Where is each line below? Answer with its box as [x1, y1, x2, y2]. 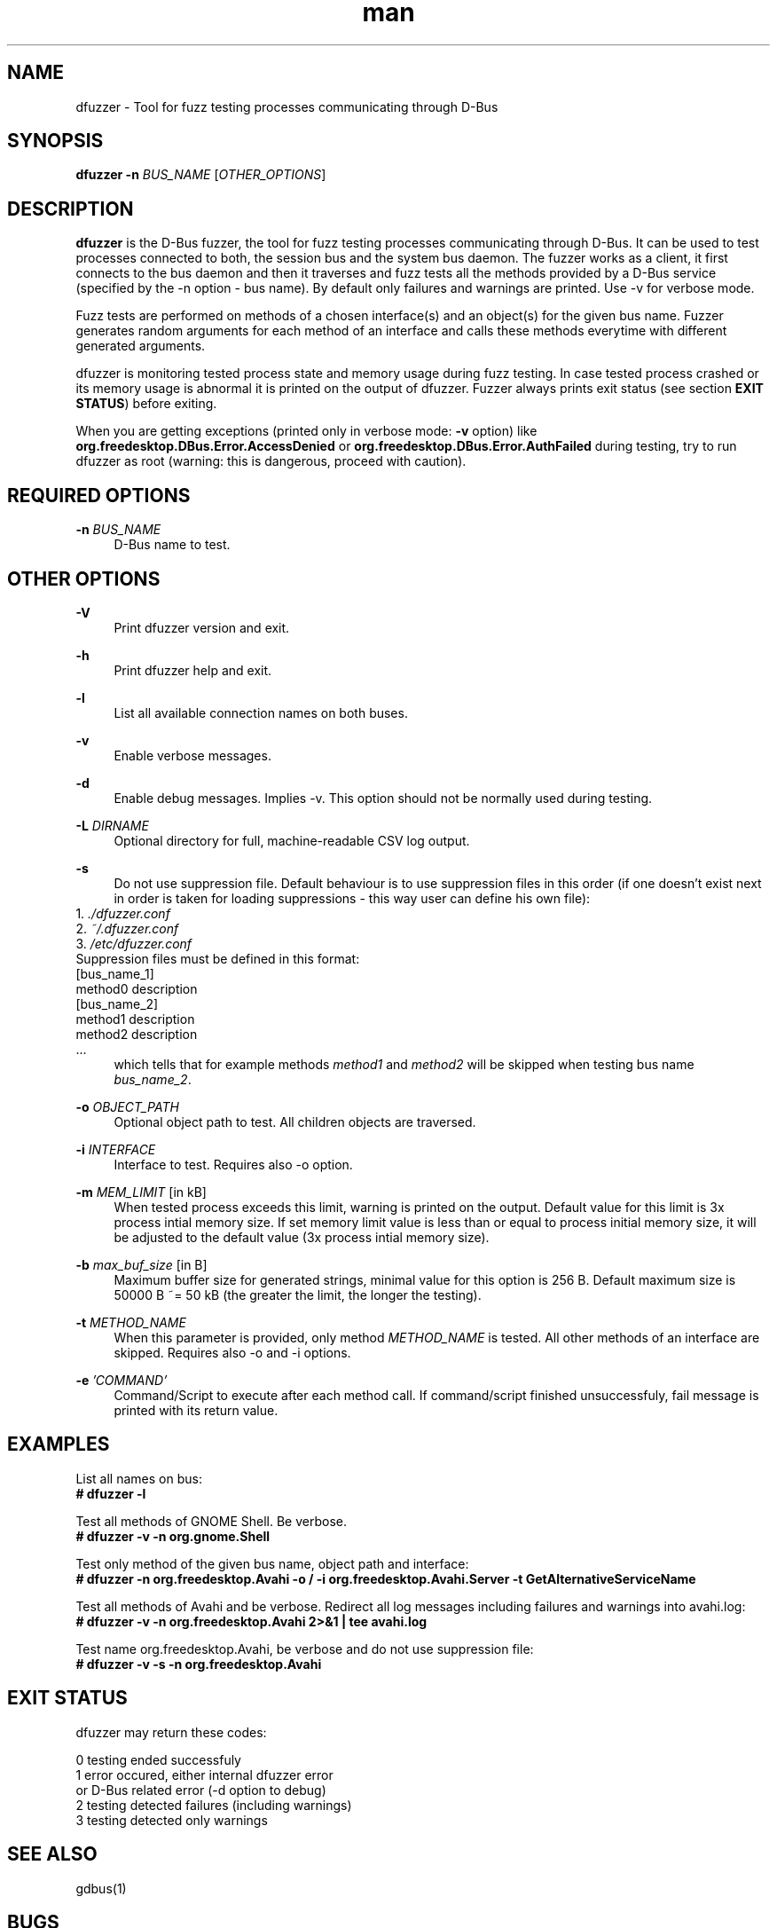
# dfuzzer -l [75, 1485, 146, 1501]
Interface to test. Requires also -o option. [114, 1156, 353, 1172]
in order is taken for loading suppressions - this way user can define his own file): [114, 890, 591, 906]
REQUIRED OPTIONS [7, 484, 191, 507]
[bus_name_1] [75, 965, 154, 981]
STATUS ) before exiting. [75, 396, 217, 412]
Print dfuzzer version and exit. [114, 619, 290, 635]
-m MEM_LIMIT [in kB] [75, 1184, 207, 1200]
